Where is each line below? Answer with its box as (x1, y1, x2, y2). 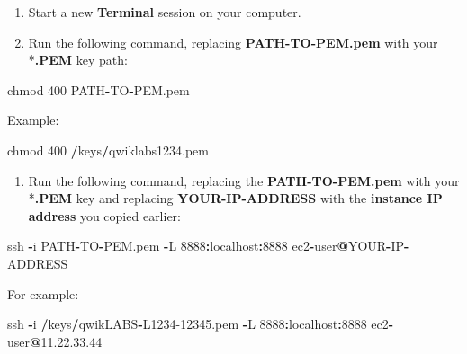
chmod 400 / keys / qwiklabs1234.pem (7, 140, 209, 159)
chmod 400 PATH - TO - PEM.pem (7, 80, 190, 99)
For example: (7, 284, 79, 303)
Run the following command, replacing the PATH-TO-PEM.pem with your (28, 171, 460, 190)
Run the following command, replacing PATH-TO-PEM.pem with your (28, 32, 438, 51)
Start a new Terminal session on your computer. (28, 3, 301, 21)
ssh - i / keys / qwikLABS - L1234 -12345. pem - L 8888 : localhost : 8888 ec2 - (7, 314, 394, 333)
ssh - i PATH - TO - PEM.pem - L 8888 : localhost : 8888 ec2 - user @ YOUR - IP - (7, 236, 409, 255)
